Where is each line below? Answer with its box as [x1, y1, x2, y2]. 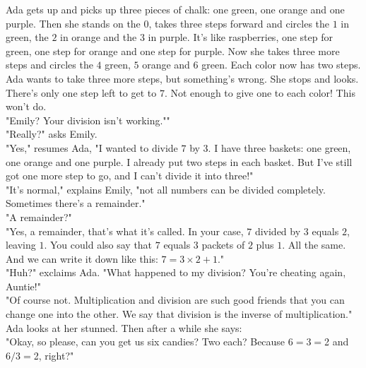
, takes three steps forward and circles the [148, 16, 330, 30]
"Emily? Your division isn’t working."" [6, 112, 170, 127]
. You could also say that [44, 237, 153, 252]
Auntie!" [6, 278, 41, 293]
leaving [6, 237, 36, 252]
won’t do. [6, 99, 47, 114]
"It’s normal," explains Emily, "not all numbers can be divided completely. [6, 182, 326, 196]
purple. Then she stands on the [6, 16, 141, 30]
